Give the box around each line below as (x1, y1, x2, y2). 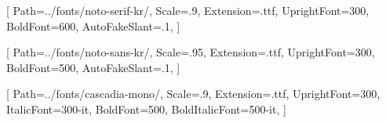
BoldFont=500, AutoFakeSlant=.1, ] (6, 59, 180, 75)
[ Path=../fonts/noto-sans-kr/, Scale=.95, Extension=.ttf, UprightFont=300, (6, 44, 375, 60)
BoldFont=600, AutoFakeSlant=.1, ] (6, 17, 180, 34)
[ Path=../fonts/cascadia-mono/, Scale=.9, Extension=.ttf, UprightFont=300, (6, 85, 381, 102)
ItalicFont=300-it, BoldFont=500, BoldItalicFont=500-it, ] (6, 100, 286, 117)
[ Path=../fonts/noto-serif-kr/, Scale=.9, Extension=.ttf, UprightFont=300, (6, 2, 370, 18)
